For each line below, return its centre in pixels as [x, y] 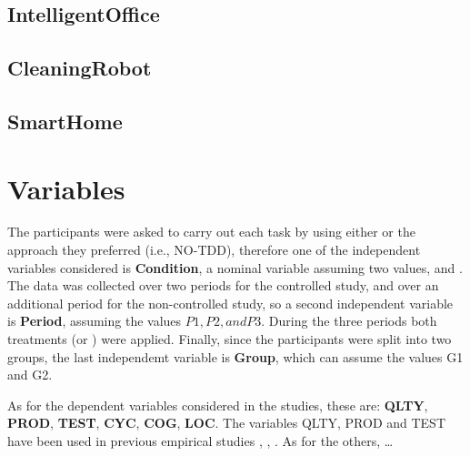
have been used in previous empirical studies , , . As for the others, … [200, 441]
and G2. [30, 375]
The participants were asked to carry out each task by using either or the [211, 232]
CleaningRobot [80, 68]
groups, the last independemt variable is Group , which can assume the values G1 [235, 356]
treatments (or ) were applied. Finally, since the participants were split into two [230, 339]
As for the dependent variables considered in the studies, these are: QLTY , [218, 405]
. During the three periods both [349, 321]
